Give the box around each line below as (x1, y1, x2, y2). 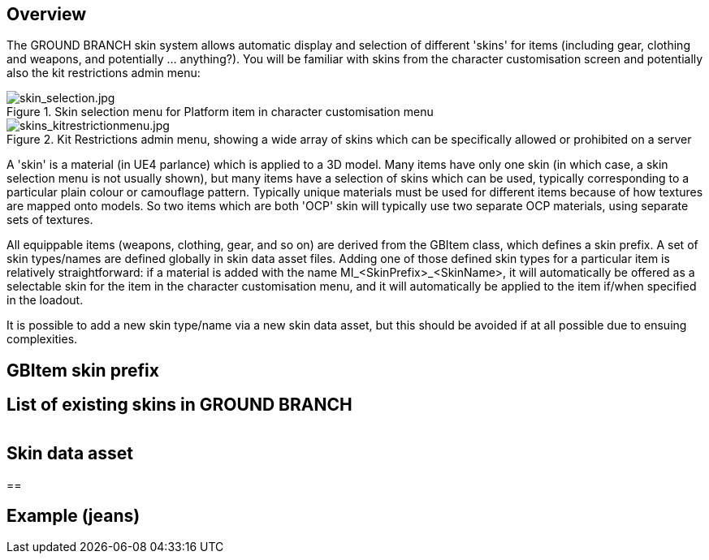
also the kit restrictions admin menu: (6, 66, 201, 80)
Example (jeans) (6, 505, 141, 526)
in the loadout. (6, 293, 84, 308)
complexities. (6, 332, 78, 347)
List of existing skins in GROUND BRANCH (6, 394, 352, 416)
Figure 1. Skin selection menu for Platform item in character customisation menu (6, 105, 434, 119)
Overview (6, 4, 87, 24)
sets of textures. (6, 213, 93, 227)
